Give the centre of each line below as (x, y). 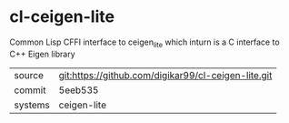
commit (30, 90)
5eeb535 (79, 90)
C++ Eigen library (42, 54)
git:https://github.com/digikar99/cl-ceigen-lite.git (165, 75)
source (29, 75)
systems (32, 105)
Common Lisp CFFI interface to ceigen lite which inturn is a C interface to (144, 43)
